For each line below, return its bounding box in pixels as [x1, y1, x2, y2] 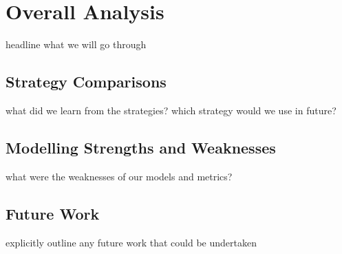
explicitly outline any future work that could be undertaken [6, 235, 257, 249]
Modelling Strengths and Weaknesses [6, 136, 276, 158]
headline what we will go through [6, 37, 147, 52]
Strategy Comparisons [6, 71, 167, 92]
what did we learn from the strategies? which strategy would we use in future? [6, 103, 336, 117]
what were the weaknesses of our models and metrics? [6, 169, 233, 183]
